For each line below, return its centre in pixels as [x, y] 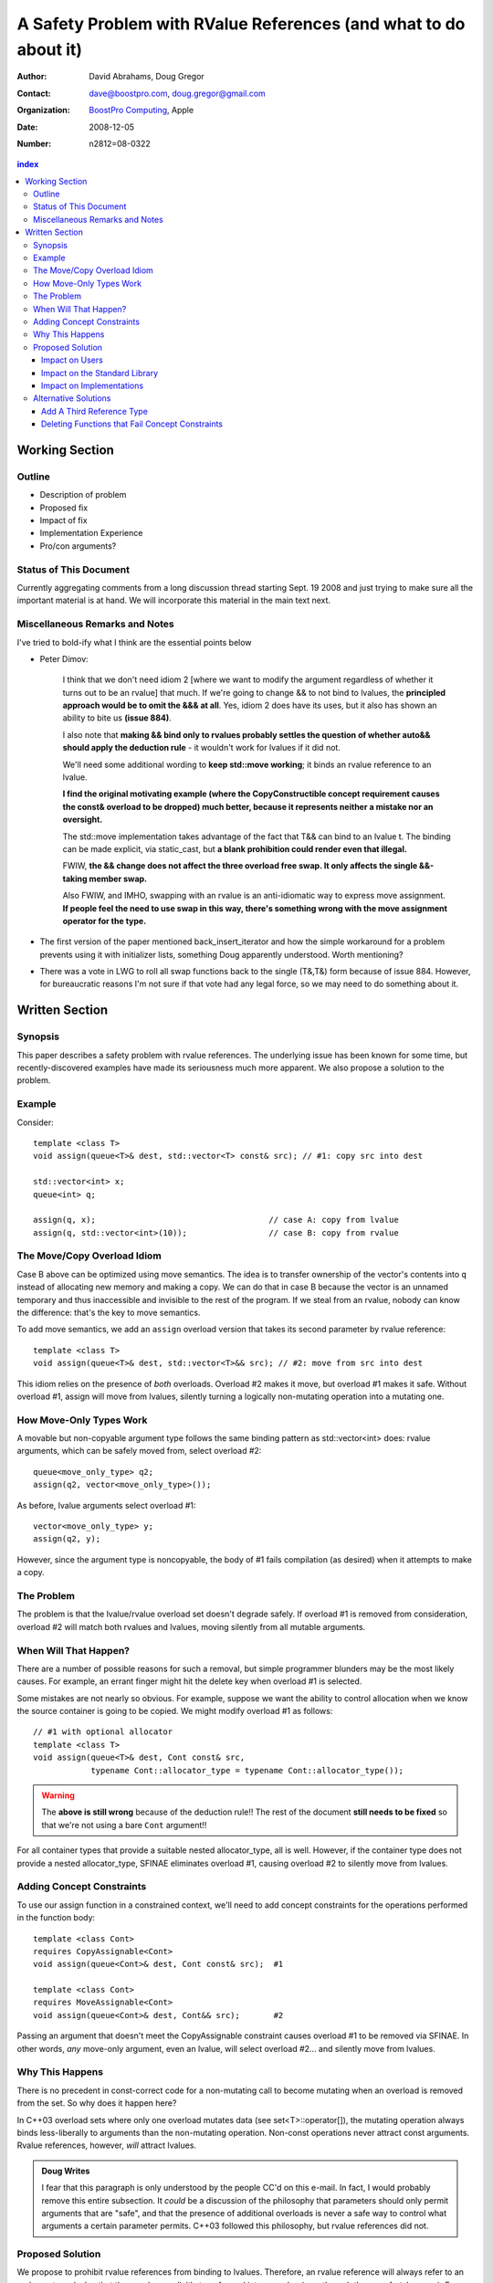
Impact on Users [73, 360]
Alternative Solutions [72, 398]
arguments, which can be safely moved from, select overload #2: [139, 1451]
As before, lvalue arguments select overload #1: [106, 1505]
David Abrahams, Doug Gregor [147, 77]
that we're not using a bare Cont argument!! [124, 1825]
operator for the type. [105, 921]
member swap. [118, 878]
